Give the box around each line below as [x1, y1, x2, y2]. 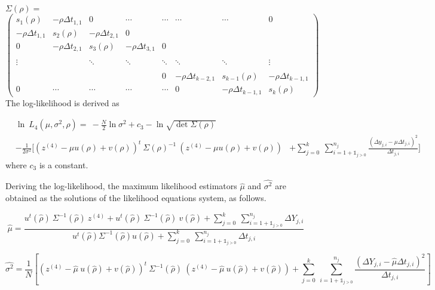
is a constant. [39, 158, 88, 171]
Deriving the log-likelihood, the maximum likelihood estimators [5, 180, 237, 192]
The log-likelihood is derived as [5, 96, 120, 109]
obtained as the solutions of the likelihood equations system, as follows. [5, 192, 266, 204]
